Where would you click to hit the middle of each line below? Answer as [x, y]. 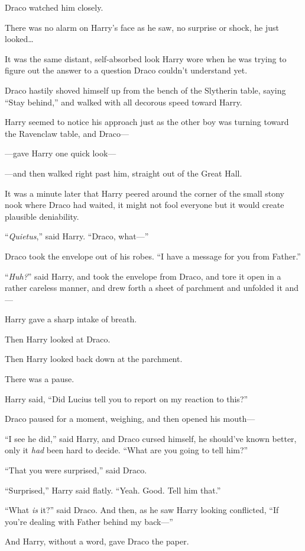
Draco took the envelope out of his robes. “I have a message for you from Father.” [153, 256]
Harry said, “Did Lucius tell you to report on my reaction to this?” [126, 398]
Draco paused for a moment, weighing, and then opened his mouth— [130, 419]
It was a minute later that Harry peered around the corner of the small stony [145, 193]
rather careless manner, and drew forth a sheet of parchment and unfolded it [144, 288]
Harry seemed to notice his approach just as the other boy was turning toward [147, 122]
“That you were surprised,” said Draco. [76, 470]
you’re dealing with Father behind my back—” [89, 521]
